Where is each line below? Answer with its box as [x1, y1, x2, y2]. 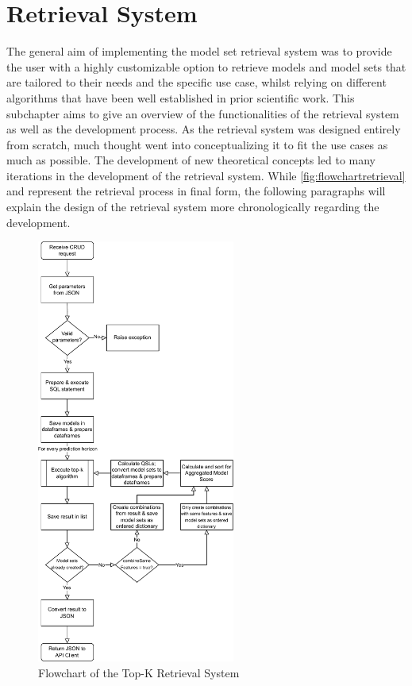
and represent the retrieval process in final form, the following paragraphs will [6, 183, 386, 199]
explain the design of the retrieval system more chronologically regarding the [6, 198, 379, 215]
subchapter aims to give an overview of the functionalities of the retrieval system [6, 105, 399, 121]
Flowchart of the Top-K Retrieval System [38, 664, 240, 680]
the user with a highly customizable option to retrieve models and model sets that [6, 58, 406, 75]
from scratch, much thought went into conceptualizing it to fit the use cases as [6, 136, 388, 152]
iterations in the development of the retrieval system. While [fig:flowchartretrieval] [6, 167, 406, 183]
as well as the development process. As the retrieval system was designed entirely [6, 121, 401, 137]
